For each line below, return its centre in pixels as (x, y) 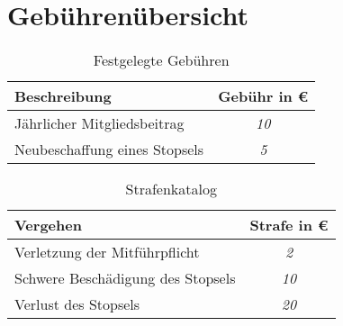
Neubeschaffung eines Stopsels (109, 149)
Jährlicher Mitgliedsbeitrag (99, 123)
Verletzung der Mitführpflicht (107, 252)
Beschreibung (63, 96)
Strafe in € (289, 225)
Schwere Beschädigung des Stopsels (125, 278)
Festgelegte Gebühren (161, 60)
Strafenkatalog (171, 189)
